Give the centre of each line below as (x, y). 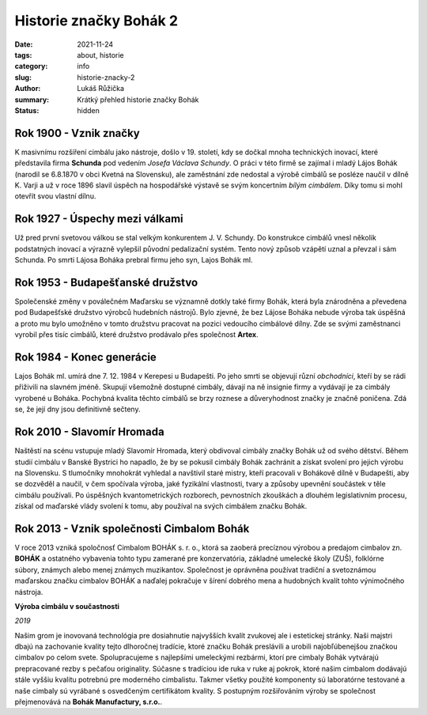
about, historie (100, 55)
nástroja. (29, 592)
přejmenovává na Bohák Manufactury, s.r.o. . (89, 702)
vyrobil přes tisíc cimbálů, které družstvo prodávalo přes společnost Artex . (136, 335)
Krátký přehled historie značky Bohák (138, 100)
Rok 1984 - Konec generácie (86, 357)
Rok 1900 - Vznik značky (77, 133)
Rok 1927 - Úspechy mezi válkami (99, 219)
